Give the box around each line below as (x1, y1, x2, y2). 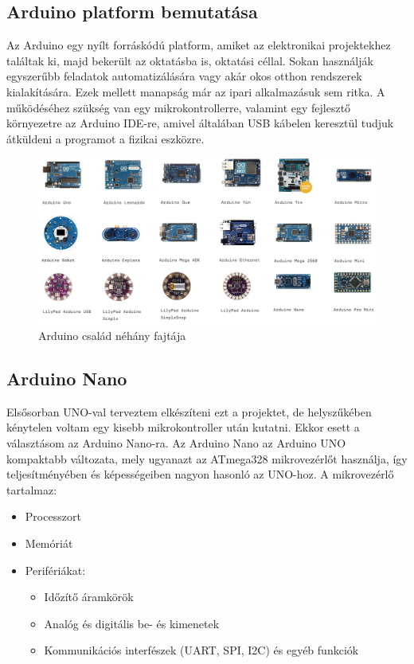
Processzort (25, 508, 81, 525)
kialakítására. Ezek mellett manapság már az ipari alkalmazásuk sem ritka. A (6, 83, 385, 100)
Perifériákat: (25, 561, 86, 578)
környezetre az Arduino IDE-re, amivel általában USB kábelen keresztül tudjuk (6, 115, 394, 131)
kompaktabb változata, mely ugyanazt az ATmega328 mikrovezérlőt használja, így (6, 450, 408, 467)
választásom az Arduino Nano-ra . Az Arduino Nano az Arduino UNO (6, 435, 346, 451)
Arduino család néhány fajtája (38, 327, 186, 344)
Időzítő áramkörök (44, 588, 134, 605)
